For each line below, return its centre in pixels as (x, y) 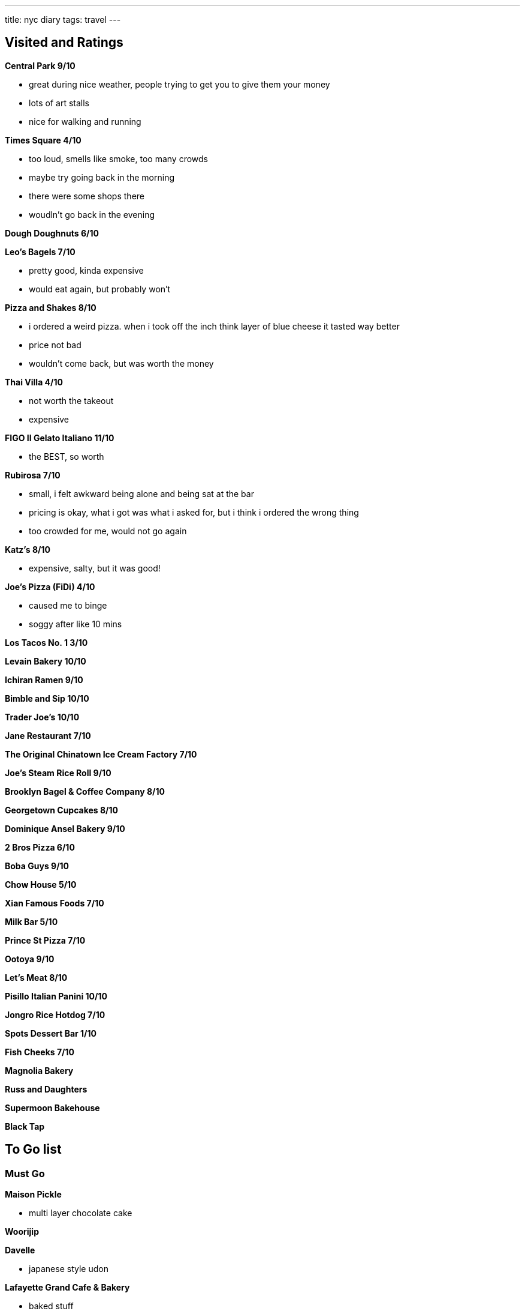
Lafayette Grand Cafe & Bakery (67, 1288)
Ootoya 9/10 (30, 959)
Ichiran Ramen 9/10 (44, 680)
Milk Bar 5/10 (31, 921)
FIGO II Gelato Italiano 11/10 (60, 438)
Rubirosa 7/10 (33, 475)
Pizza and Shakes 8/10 (51, 307)
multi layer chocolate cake (81, 1213)
